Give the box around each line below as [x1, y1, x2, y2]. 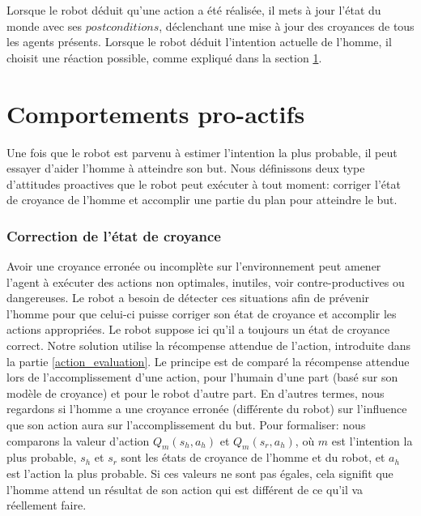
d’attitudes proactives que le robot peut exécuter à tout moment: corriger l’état [6, 175, 401, 192]
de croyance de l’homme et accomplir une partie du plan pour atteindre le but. [6, 191, 398, 208]
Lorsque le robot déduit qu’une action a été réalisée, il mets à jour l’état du [6, 2, 381, 18]
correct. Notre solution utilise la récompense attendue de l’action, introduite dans [6, 337, 411, 354]
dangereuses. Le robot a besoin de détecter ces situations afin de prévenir [6, 289, 370, 306]
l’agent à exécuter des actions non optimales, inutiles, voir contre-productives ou [6, 273, 405, 290]
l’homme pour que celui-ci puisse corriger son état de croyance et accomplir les [6, 305, 397, 322]
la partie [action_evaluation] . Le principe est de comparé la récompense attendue [6, 352, 410, 369]
